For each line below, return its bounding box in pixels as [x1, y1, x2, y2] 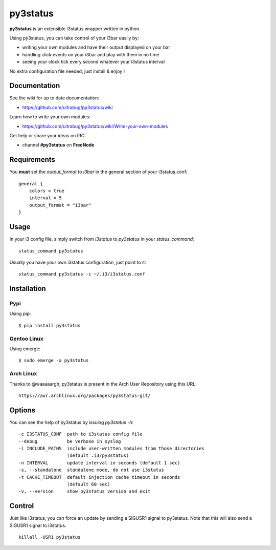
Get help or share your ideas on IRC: [9, 132, 86, 138]
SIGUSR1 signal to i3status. [9, 522, 66, 528]
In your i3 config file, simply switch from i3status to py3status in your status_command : [9, 236, 194, 242]
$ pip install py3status [18, 323, 81, 328]
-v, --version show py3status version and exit [18, 489, 151, 494]
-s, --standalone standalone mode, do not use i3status [18, 467, 165, 473]
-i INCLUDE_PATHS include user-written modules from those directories [18, 446, 204, 451]
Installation [9, 284, 46, 293]
